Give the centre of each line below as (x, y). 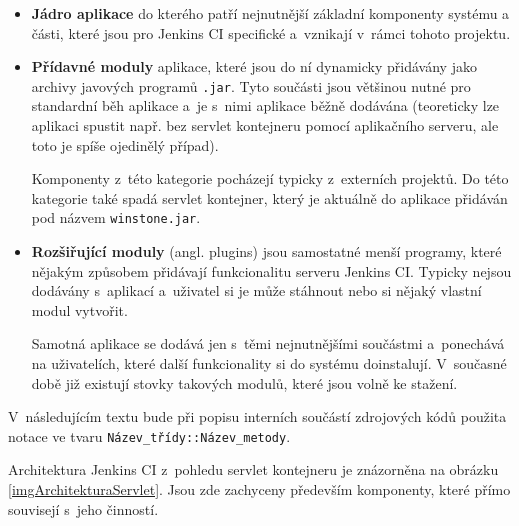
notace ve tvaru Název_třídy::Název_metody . (149, 435)
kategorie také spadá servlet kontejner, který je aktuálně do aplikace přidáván (269, 197)
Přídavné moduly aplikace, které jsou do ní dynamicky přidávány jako (254, 66)
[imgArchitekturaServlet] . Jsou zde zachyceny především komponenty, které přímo (259, 489)
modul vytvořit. (79, 309)
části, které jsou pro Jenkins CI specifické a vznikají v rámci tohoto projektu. (271, 32)
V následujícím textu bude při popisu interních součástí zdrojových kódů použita (257, 416)
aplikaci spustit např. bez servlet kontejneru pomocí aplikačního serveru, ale (265, 125)
